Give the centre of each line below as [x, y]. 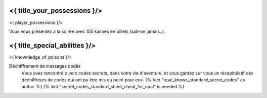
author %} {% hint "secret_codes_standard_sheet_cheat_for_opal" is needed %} [103, 87]
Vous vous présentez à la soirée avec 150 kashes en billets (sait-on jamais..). [87, 31]
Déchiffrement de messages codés [45, 66]
